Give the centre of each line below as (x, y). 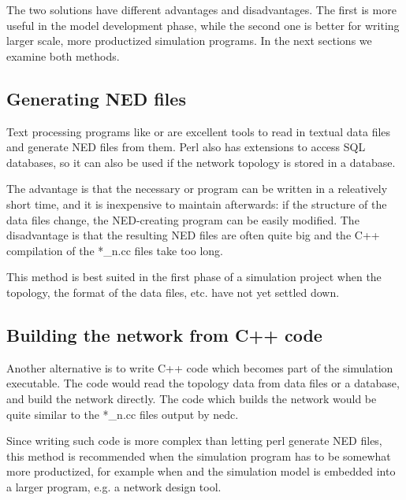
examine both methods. (63, 56)
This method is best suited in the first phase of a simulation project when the (194, 277)
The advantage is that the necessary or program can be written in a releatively (197, 189)
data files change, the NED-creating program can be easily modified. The (183, 219)
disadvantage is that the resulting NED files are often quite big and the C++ (193, 235)
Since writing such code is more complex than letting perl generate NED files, (194, 441)
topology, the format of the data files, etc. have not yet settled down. (173, 292)
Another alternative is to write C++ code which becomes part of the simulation (200, 367)
